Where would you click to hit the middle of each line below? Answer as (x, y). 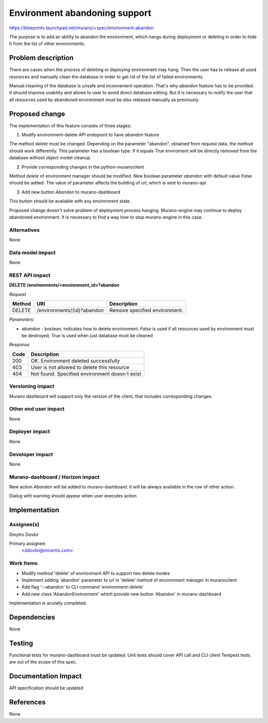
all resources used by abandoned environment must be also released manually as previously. (104, 100)
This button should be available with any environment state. (70, 201)
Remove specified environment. (146, 310)
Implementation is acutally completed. (48, 603)
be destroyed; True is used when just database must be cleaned (87, 335)
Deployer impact (30, 431)
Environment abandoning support (80, 13)
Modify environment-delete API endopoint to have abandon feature (90, 135)
